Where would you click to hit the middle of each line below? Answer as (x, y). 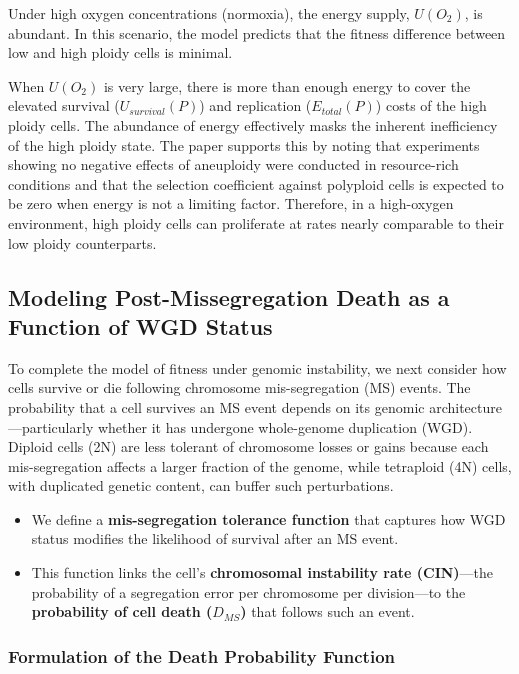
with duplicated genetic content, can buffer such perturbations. (201, 485)
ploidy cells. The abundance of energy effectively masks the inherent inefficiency (253, 124)
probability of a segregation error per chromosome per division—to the (248, 591)
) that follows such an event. (327, 611)
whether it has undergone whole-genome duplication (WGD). (285, 426)
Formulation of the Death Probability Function (201, 655)
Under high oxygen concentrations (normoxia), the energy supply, (209, 13)
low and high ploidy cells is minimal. (120, 52)
